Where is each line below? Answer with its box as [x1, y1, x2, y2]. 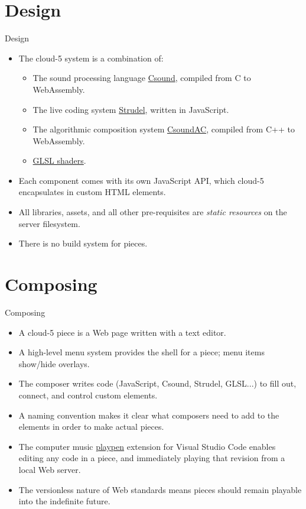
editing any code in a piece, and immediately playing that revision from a [18, 452, 285, 464]
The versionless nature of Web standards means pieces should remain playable [18, 483, 302, 495]
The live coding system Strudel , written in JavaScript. [32, 103, 229, 115]
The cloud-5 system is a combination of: [18, 51, 164, 64]
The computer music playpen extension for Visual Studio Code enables [18, 440, 276, 452]
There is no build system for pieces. [18, 237, 148, 249]
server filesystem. [18, 217, 80, 229]
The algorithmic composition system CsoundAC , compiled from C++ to [32, 123, 295, 135]
